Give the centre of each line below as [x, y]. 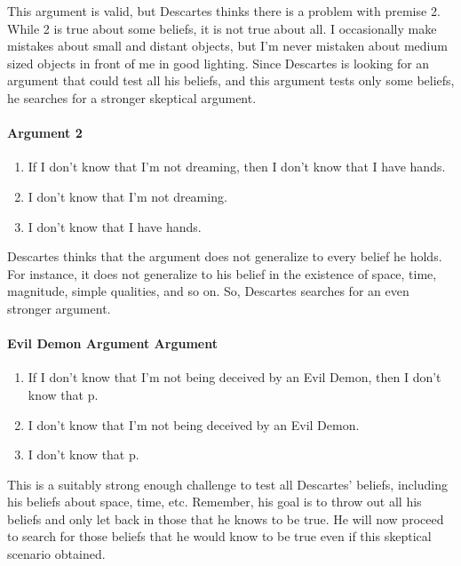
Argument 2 [45, 133]
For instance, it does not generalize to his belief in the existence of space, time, [222, 273]
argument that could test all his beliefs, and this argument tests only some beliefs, [231, 80]
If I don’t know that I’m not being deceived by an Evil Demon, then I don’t [234, 377]
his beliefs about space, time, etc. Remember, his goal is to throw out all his [215, 502]
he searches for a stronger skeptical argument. [132, 97]
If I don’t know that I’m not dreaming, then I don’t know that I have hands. [237, 167]
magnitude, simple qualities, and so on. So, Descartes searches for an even [208, 291]
